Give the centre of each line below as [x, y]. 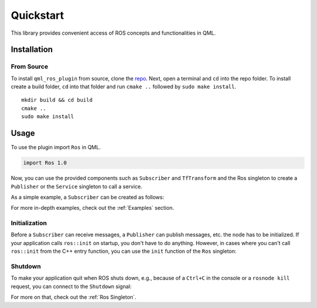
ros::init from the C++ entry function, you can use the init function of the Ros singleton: [124, 251]
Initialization [29, 223]
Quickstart [38, 15]
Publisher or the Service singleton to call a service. [77, 186]
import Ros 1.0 [45, 163]
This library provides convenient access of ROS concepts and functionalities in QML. [113, 33]
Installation [32, 50]
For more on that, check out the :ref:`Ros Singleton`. [74, 297]
